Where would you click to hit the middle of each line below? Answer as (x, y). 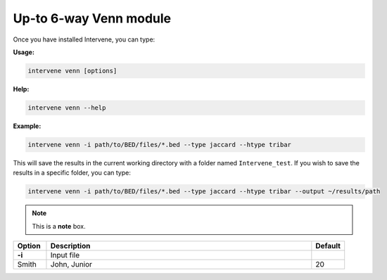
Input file (65, 255)
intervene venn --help (67, 108)
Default (328, 246)
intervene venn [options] (72, 71)
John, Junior (71, 264)
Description (70, 246)
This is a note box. (59, 226)
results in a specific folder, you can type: (72, 173)
